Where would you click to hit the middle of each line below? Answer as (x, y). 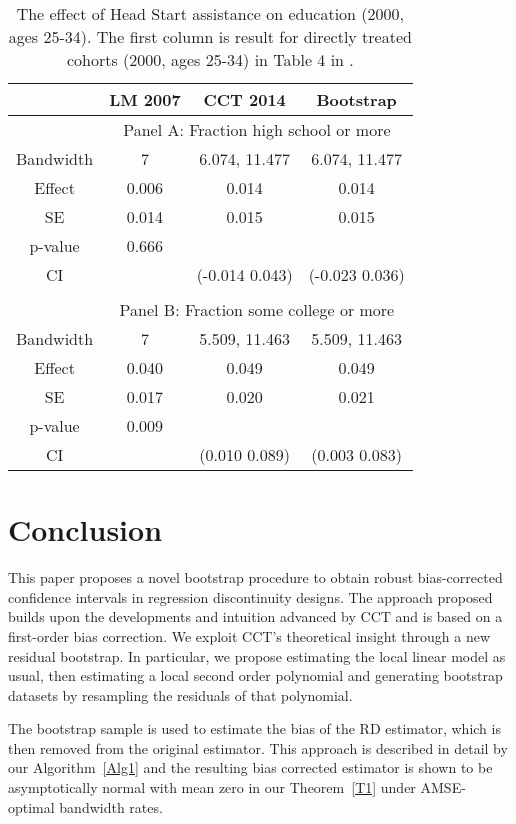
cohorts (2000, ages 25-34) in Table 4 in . (210, 59)
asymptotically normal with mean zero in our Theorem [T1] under (212, 787)
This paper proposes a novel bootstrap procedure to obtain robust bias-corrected (255, 577)
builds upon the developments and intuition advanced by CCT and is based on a (255, 616)
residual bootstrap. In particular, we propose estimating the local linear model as (257, 655)
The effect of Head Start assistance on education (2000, (210, 13)
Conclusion (85, 529)
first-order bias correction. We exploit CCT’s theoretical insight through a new (249, 635)
